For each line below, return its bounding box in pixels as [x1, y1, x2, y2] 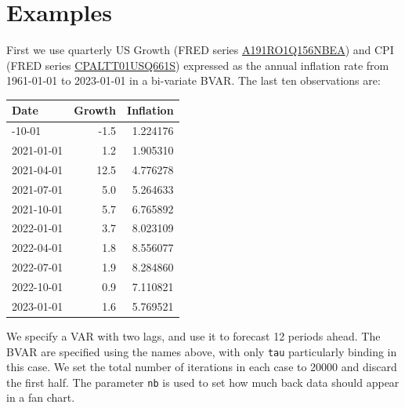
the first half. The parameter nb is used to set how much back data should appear [6, 373, 400, 390]
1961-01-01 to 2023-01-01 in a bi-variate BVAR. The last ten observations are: [6, 72, 381, 89]
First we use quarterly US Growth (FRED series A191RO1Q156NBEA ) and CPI [6, 42, 394, 58]
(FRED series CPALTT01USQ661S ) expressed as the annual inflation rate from [6, 56, 389, 73]
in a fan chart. [6, 389, 75, 406]
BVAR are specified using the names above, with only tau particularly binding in [6, 343, 397, 359]
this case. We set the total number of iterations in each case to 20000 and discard [6, 359, 397, 375]
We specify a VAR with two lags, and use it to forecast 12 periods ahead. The [6, 327, 381, 344]
